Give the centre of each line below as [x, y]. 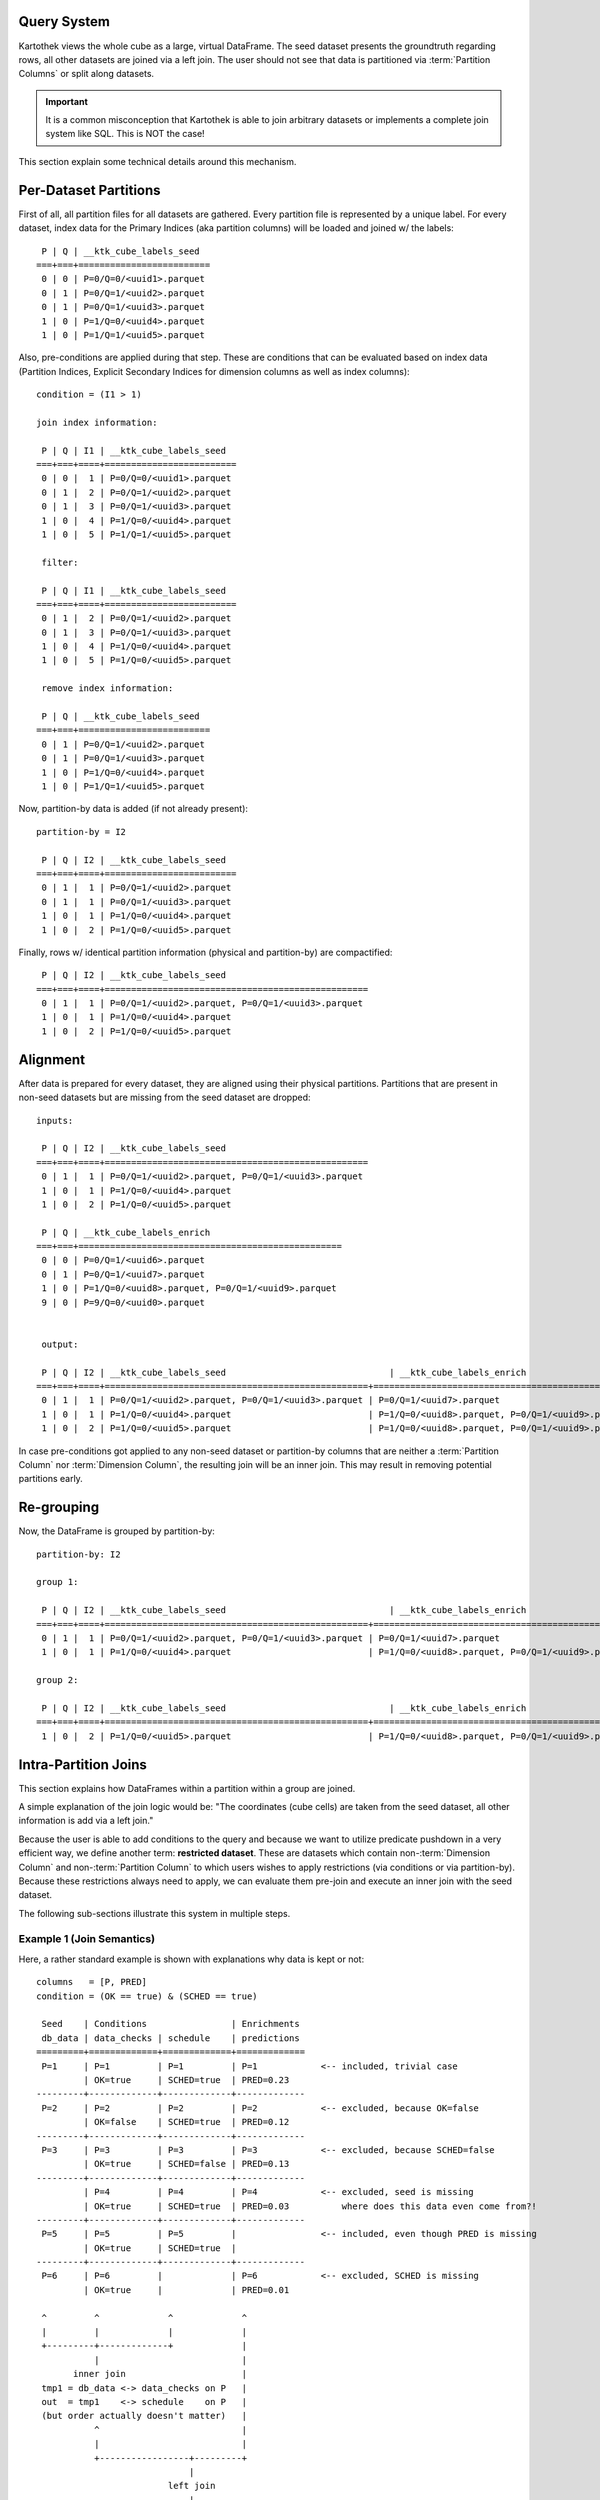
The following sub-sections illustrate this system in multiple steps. [154, 1913]
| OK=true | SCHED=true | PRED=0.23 [186, 2079]
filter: [60, 562]
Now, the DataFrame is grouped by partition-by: [116, 1531]
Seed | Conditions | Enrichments [170, 2024]
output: [60, 1344]
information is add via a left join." [86, 1821]
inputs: [55, 1120]
